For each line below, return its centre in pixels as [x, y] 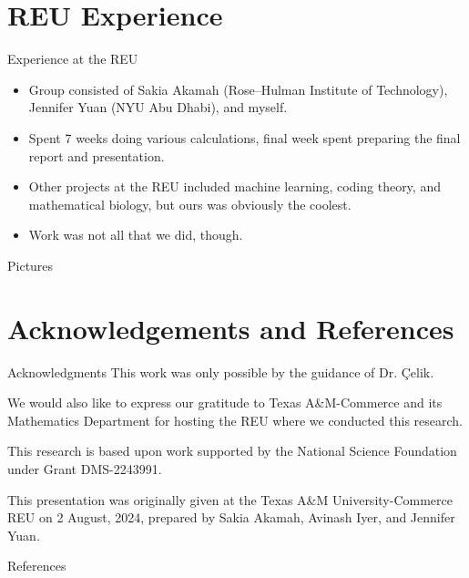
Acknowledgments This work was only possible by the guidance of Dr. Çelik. [221, 372]
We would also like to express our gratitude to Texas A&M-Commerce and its [225, 403]
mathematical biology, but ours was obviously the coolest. [190, 204]
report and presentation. [97, 155]
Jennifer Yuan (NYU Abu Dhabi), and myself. [158, 107]
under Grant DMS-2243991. [85, 468]
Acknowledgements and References [231, 328]
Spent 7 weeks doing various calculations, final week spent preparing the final [245, 137]
